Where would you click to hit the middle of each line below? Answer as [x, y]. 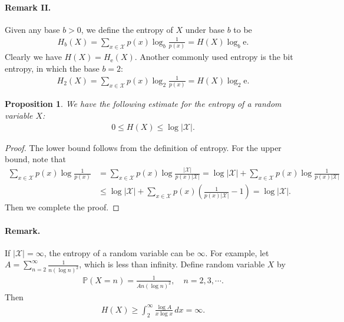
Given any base [32, 29]
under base [205, 29]
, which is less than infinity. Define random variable [172, 264]
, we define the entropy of [127, 29]
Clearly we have [33, 57]
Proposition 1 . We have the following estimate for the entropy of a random [143, 104]
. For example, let [237, 252]
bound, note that [35, 159]
